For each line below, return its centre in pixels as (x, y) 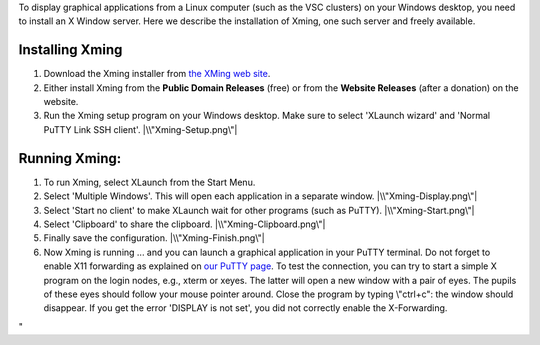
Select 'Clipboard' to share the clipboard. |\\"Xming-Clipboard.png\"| (184, 224)
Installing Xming (70, 50)
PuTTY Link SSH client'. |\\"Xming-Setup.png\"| (140, 129)
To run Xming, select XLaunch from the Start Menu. (149, 182)
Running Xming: (70, 158)
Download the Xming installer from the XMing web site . (157, 74)
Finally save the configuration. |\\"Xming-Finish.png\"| (154, 238)
